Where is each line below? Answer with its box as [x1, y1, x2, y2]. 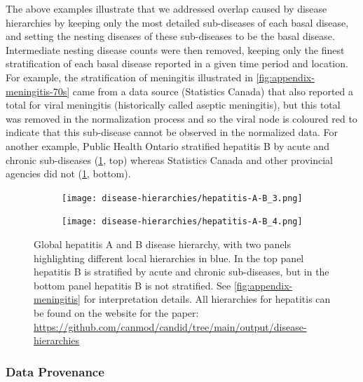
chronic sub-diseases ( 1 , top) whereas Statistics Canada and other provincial [6, 152, 333, 167]
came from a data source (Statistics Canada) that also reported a [72, 83, 354, 98]
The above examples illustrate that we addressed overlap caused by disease [6, 1, 327, 15]
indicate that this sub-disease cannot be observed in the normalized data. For [6, 125, 338, 139]
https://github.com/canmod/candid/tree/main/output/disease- [34, 319, 307, 334]
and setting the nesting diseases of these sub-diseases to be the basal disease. [6, 29, 335, 43]
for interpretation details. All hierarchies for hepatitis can [83, 292, 331, 306]
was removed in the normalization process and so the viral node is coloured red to [6, 111, 357, 125]
